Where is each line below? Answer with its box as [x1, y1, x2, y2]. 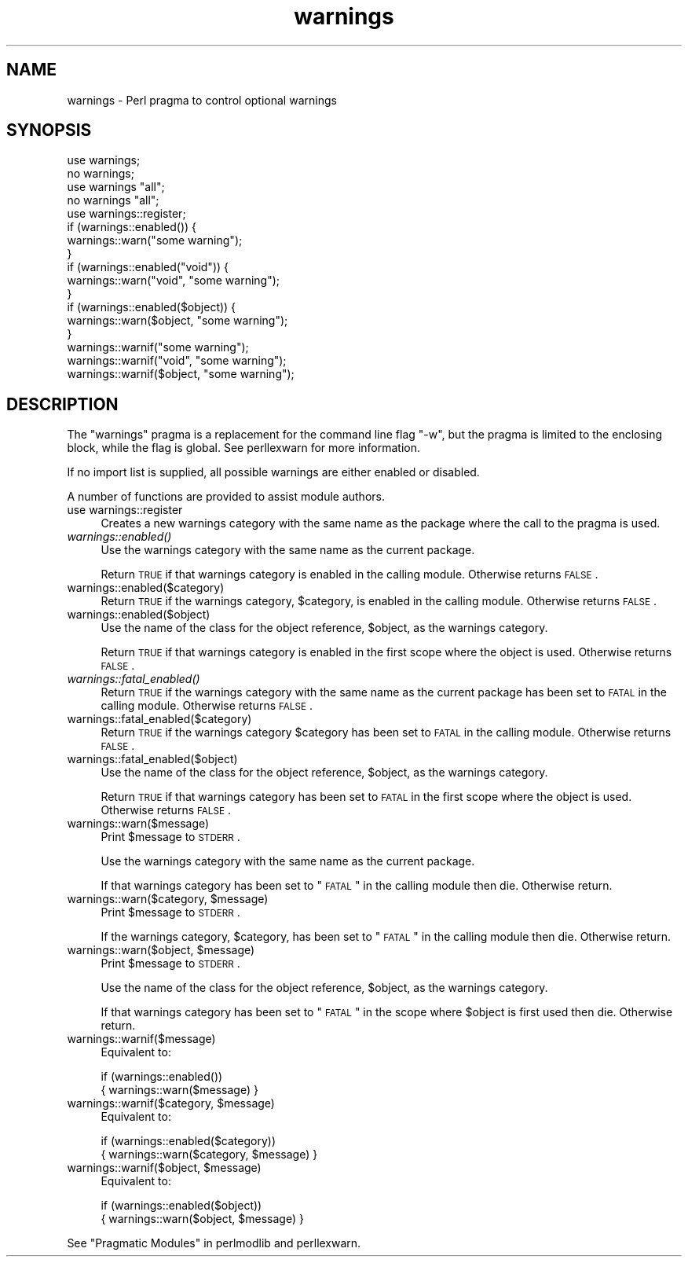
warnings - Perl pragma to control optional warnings [67, 93, 337, 107]
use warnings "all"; [67, 180, 165, 194]
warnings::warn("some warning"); [67, 233, 243, 248]
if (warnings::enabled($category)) [101, 1134, 276, 1148]
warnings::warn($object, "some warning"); [67, 314, 288, 328]
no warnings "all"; [67, 193, 159, 207]
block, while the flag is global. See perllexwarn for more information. [67, 441, 420, 455]
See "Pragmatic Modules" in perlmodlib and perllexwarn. [67, 1236, 361, 1250]
